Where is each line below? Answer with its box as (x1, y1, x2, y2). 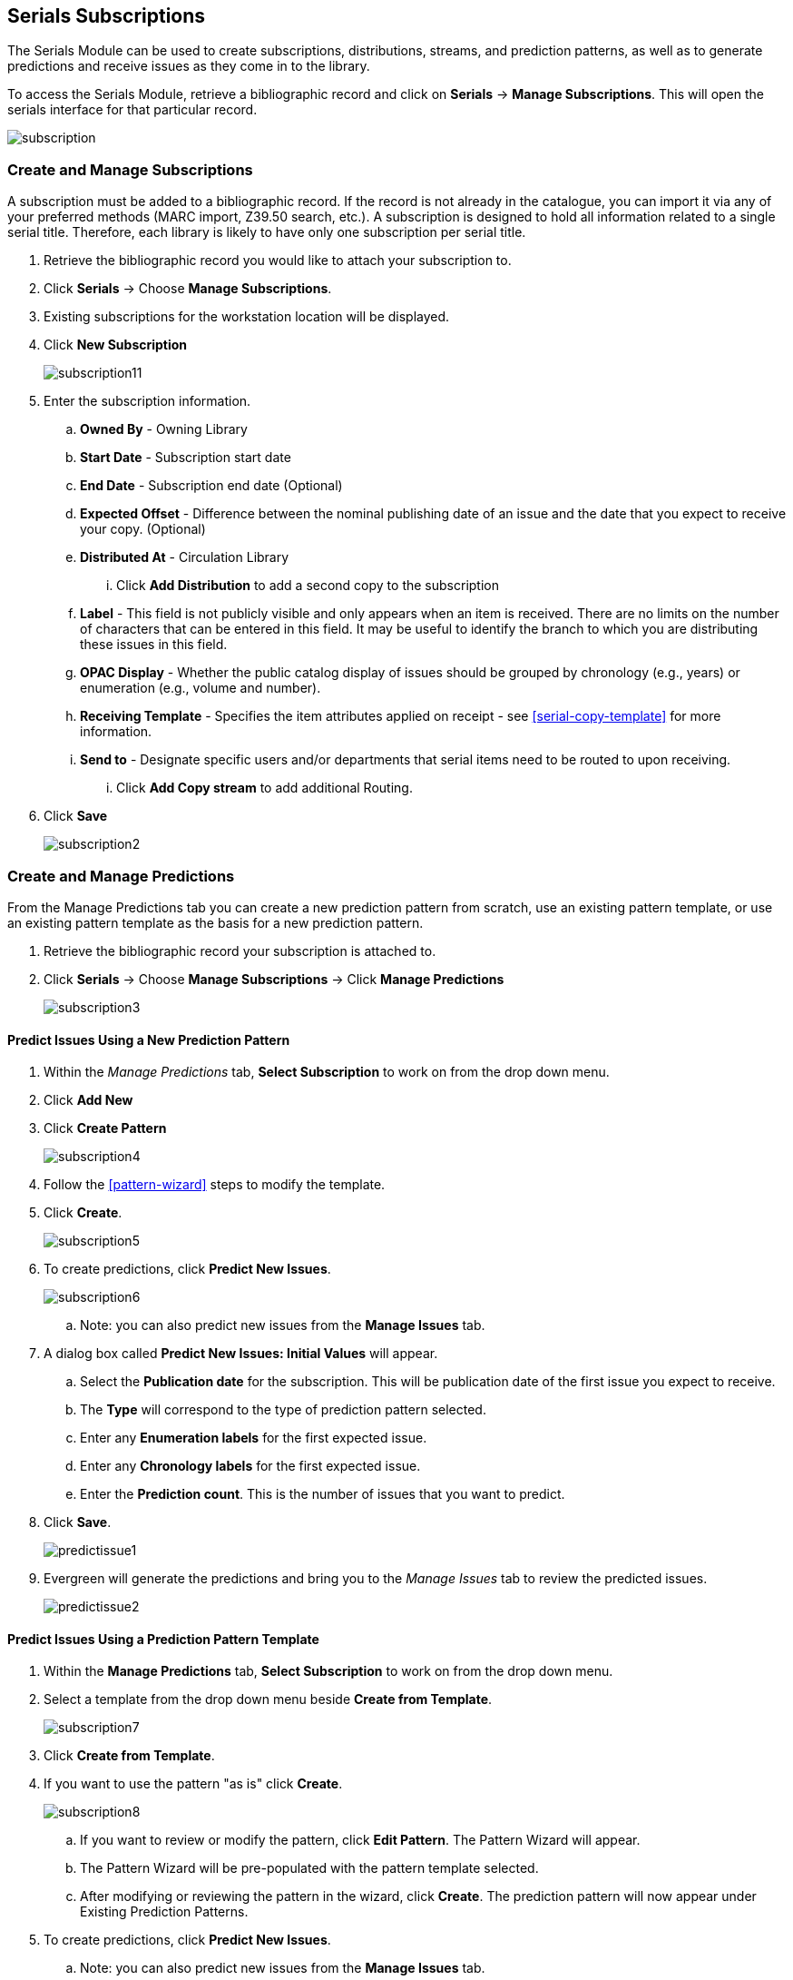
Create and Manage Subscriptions (7, 160, 253, 179)
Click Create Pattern (44, 1120, 167, 1137)
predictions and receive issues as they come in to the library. (7, 58, 370, 74)
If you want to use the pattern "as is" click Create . (44, 1776, 343, 1792)
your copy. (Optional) (80, 521, 206, 537)
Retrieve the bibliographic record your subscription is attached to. (44, 942, 436, 959)
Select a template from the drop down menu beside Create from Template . (44, 1691, 493, 1708)
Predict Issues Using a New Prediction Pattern (7, 1031, 290, 1048)
